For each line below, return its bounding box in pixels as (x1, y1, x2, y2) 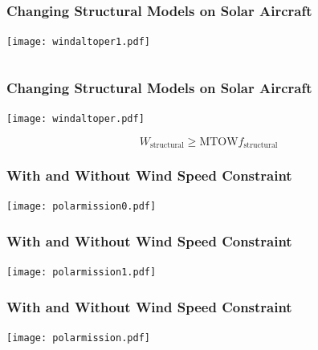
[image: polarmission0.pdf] (6, 201, 157, 213)
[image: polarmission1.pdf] (6, 267, 157, 279)
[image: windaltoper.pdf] (6, 113, 145, 125)
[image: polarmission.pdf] (6, 332, 150, 344)
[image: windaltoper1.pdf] (6, 36, 150, 48)
